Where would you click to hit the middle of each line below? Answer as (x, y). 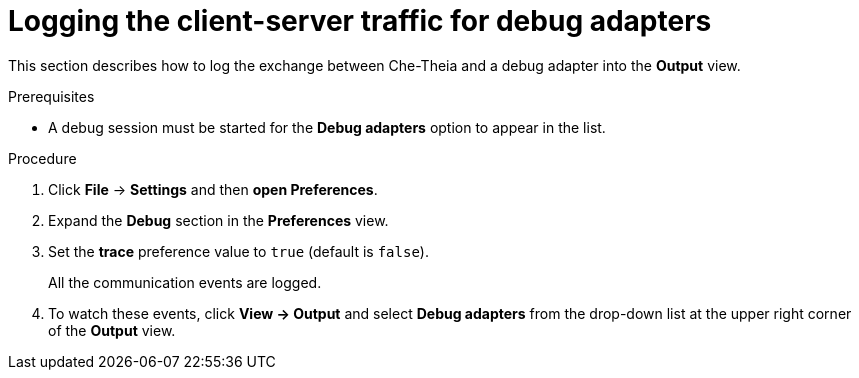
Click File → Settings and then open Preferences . (213, 189)
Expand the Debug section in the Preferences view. (218, 220)
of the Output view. (112, 330)
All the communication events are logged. (185, 282)
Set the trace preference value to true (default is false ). (238, 251)
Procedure (42, 158)
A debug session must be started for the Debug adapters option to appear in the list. (327, 127)
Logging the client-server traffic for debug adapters (360, 21)
